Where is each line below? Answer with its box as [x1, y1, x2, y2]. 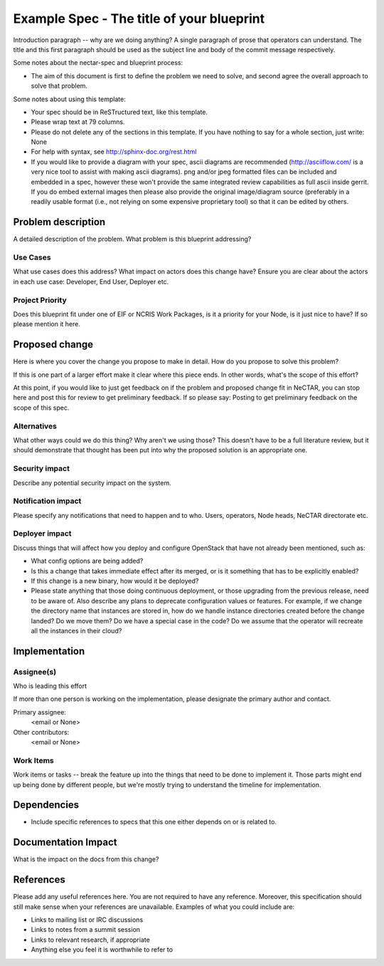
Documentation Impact [13, 836, 117, 848]
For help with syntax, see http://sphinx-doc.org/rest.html [31, 147, 197, 156]
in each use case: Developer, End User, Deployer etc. [13, 277, 169, 286]
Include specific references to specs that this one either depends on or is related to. [31, 818, 277, 826]
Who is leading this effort [13, 682, 87, 690]
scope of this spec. [13, 403, 70, 412]
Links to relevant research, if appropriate [31, 935, 151, 944]
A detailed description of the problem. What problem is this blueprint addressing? [13, 235, 252, 244]
